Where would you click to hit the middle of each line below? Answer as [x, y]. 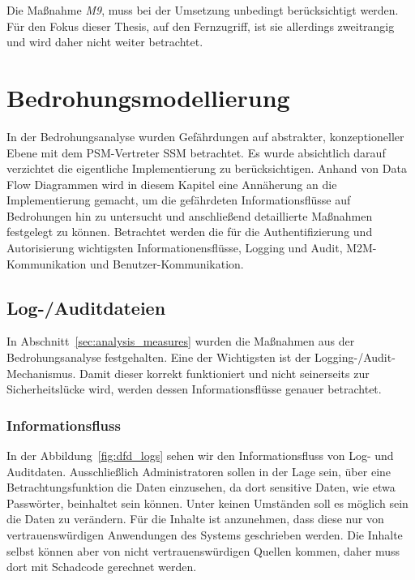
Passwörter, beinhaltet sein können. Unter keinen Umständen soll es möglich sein [207, 503]
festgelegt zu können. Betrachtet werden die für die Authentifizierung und [190, 232]
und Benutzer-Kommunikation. [167, 263]
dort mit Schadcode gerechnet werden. [102, 567]
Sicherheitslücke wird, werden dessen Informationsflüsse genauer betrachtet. [194, 389]
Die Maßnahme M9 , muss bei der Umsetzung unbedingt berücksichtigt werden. [203, 10]
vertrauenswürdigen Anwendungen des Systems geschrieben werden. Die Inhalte [205, 535]
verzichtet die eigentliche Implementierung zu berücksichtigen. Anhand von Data [207, 168]
